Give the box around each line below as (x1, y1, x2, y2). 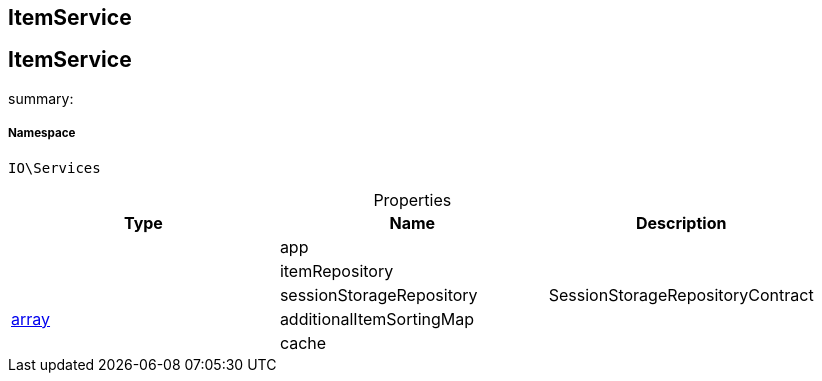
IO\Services (8, 159, 101, 176)
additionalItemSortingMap (279, 308, 475, 329)
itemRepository (279, 260, 394, 281)
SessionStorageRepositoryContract (548, 284, 814, 305)
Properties (373, 189, 452, 210)
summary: (8, 89, 74, 107)
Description (635, 212, 727, 233)
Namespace (8, 126, 76, 141)
